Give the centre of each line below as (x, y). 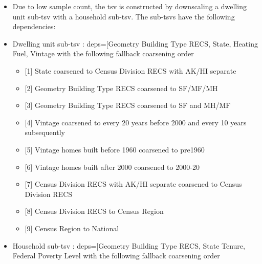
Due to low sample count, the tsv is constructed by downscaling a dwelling (129, 6)
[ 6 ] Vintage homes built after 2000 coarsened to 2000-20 (112, 167)
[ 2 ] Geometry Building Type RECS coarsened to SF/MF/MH (121, 88)
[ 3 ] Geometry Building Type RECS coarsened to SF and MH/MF (128, 105)
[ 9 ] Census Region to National (72, 228)
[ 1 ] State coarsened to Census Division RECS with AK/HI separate (130, 70)
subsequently (45, 132)
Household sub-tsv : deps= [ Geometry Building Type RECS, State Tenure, (129, 245)
